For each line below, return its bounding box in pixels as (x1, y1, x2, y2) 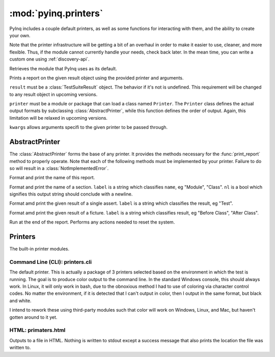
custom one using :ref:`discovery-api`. (9, 56, 90, 62)
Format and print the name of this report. (9, 175, 95, 181)
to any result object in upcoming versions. (9, 91, 98, 97)
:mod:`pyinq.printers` (9, 8, 103, 19)
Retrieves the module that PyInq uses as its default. (9, 65, 117, 71)
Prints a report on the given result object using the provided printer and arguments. (9, 74, 184, 81)
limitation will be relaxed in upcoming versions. (9, 115, 108, 121)
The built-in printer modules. (9, 246, 70, 252)
